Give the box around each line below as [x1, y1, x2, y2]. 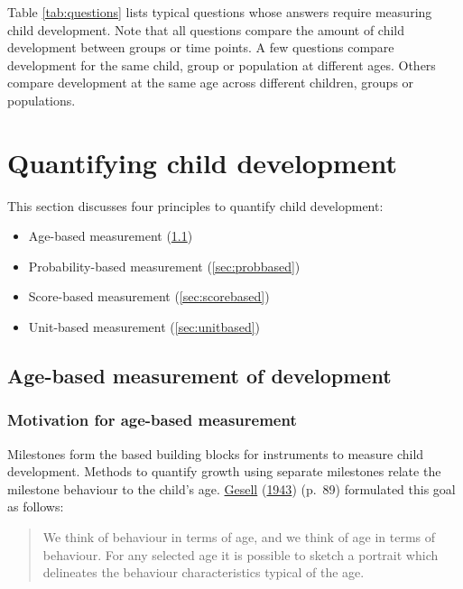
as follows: [7, 497, 64, 516]
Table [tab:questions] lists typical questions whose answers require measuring [7, 3, 432, 21]
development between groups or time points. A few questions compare [7, 38, 394, 57]
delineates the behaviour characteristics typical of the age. [42, 563, 365, 582]
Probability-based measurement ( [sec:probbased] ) [28, 256, 301, 275]
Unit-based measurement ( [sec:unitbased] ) [28, 318, 261, 336]
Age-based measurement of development [7, 362, 392, 390]
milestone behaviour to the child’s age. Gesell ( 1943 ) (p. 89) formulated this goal [7, 479, 456, 498]
